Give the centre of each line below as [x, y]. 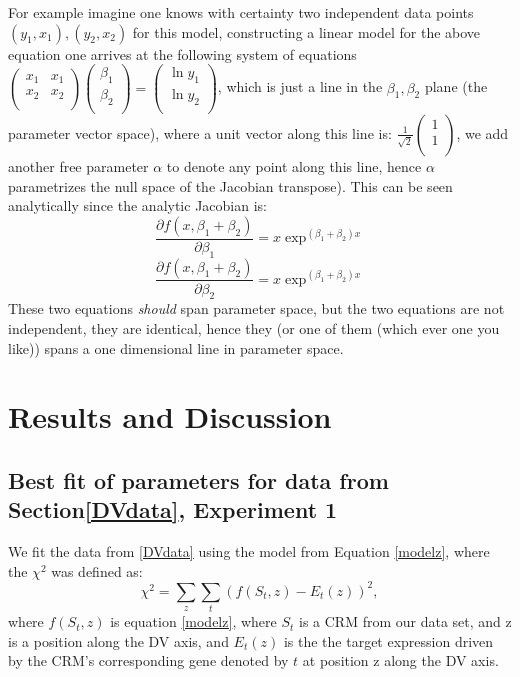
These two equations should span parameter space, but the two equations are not [256, 308]
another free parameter [78, 165]
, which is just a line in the [300, 86]
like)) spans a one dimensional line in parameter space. [176, 347]
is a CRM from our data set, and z [405, 621]
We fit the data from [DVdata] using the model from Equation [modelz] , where [249, 551]
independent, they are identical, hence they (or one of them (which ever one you [254, 327]
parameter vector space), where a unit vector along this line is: [200, 132]
